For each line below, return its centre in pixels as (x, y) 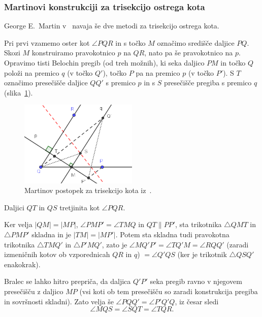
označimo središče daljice (196, 42)
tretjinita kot (80, 207)
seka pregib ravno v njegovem (196, 281)
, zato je (114, 244)
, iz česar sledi (197, 301)
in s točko (130, 42)
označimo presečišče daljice (46, 83)
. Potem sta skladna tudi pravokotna (172, 234)
